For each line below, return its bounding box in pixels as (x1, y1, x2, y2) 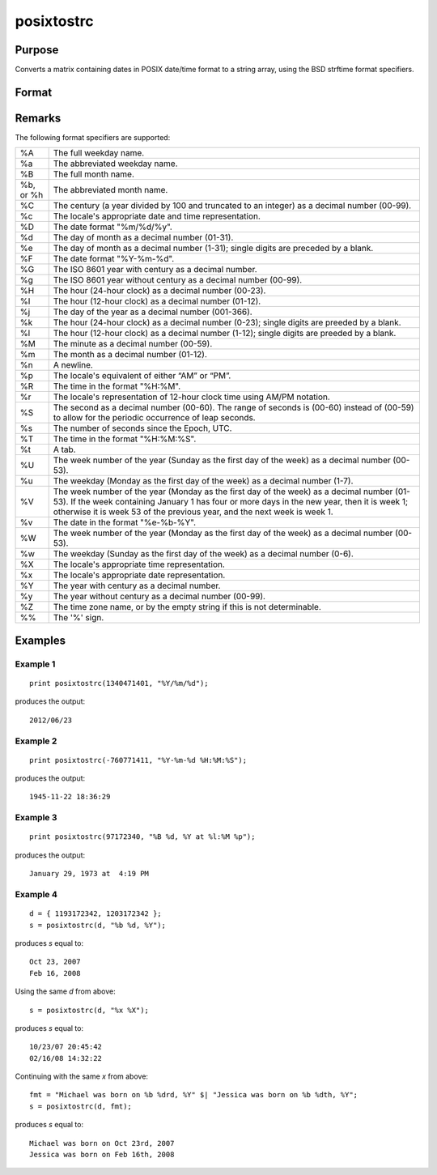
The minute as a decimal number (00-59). (53, 338, 213, 350)
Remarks (15, 111, 62, 125)
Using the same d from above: (15, 986, 117, 996)
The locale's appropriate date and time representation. (53, 211, 261, 222)
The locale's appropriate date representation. (53, 569, 226, 581)
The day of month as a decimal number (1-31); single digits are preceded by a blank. (53, 243, 374, 254)
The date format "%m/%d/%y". (53, 221, 173, 232)
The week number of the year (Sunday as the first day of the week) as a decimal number (53, 454, 392, 466)
